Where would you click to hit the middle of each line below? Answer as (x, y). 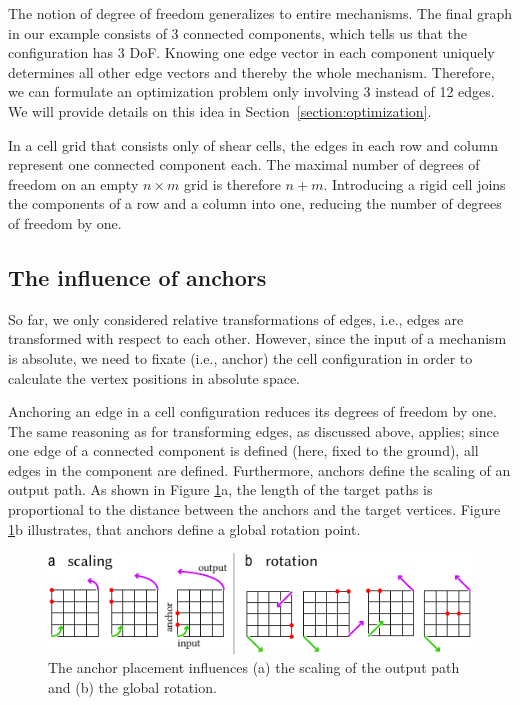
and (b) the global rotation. (132, 686)
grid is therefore (232, 183)
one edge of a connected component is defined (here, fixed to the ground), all (243, 450)
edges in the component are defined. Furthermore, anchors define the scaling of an (259, 469)
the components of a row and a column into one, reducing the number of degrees (255, 203)
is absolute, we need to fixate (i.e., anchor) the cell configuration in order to (240, 357)
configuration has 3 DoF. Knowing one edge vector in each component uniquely (251, 52)
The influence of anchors (137, 276)
